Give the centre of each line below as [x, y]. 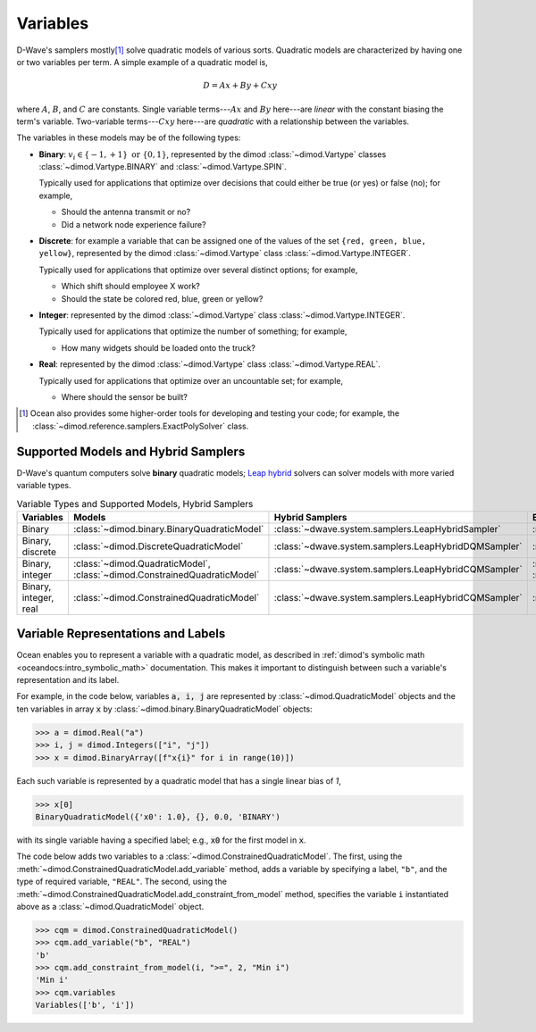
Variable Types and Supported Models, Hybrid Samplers [135, 504]
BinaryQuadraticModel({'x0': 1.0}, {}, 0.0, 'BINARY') [158, 816]
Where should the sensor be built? [124, 396]
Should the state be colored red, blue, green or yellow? [162, 298]
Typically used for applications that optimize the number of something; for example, [193, 331]
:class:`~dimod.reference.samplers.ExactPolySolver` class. [141, 426]
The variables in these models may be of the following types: [129, 137]
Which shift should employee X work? [130, 287]
